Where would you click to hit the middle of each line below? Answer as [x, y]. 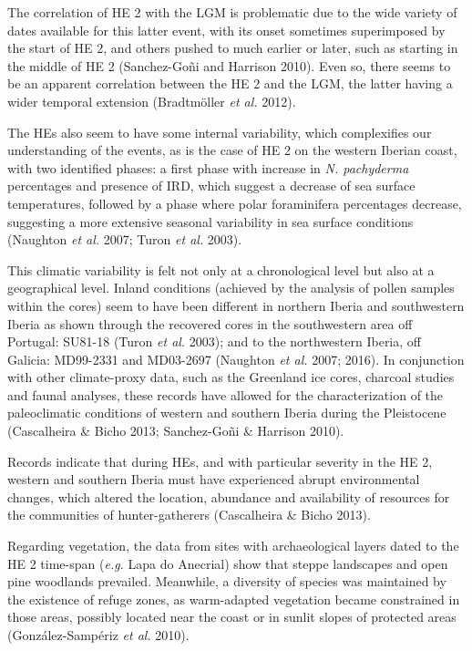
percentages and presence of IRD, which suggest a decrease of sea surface [211, 186]
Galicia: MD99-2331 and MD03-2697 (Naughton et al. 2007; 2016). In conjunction [236, 359]
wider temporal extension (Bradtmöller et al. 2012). [152, 101]
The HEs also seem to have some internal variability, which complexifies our [220, 132]
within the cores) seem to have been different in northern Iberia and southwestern [236, 305]
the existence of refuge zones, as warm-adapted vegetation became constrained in [234, 599]
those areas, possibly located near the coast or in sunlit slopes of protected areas [232, 617]
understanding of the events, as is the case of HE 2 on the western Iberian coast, [232, 150]
